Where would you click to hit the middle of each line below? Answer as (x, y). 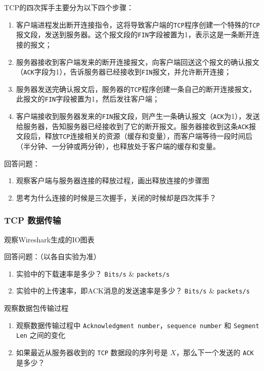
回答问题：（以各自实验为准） (52, 256)
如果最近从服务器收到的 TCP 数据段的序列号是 (92, 352)
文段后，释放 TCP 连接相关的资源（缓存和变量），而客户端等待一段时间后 (134, 136)
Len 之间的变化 (41, 335)
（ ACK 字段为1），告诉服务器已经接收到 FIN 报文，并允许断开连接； (124, 72)
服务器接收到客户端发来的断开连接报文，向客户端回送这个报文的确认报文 (138, 61)
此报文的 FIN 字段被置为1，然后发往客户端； (88, 99)
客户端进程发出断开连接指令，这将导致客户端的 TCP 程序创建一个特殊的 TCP (138, 24)
